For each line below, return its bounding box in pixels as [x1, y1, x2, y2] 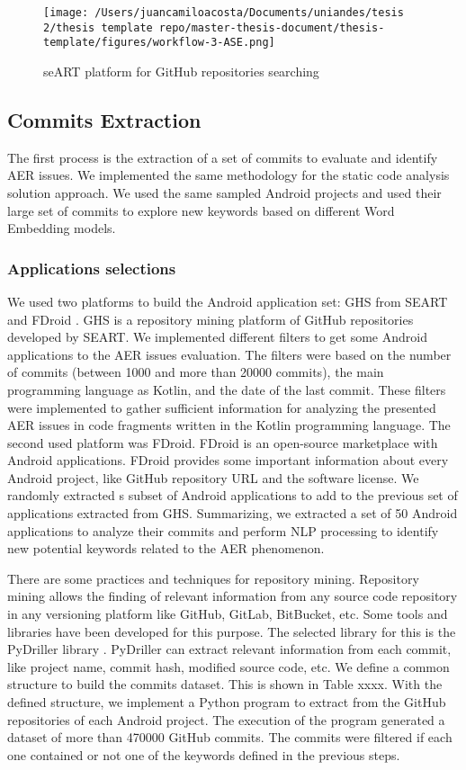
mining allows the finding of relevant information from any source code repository [7, 586, 458, 605]
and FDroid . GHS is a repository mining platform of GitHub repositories [7, 309, 414, 328]
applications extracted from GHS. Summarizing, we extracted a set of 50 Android [7, 504, 458, 523]
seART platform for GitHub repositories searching [43, 61, 319, 80]
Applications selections [7, 256, 176, 279]
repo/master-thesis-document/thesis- [158, 21, 385, 34]
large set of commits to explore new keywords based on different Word [7, 201, 395, 219]
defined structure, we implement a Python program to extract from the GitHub [7, 693, 446, 712]
